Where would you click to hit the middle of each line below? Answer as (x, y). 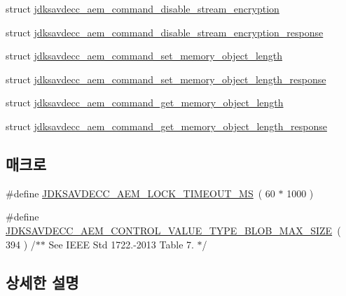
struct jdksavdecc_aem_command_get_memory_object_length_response (166, 126)
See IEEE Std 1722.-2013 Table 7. (121, 244)
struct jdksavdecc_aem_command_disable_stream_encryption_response (165, 32)
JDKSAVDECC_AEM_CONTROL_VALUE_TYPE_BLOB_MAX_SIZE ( (173, 230)
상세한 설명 (42, 282)
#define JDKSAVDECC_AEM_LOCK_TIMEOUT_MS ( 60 (140, 193)
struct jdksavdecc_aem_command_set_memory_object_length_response (166, 79)
